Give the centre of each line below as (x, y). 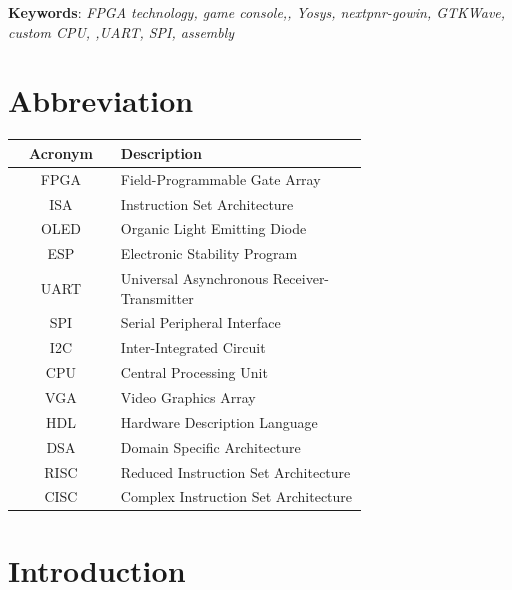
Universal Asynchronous (194, 278)
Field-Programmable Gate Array (220, 178)
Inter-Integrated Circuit (193, 347)
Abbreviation (101, 100)
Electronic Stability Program (209, 253)
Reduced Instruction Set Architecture (235, 471)
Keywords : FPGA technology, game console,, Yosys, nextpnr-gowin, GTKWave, (257, 12)
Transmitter (157, 297)
